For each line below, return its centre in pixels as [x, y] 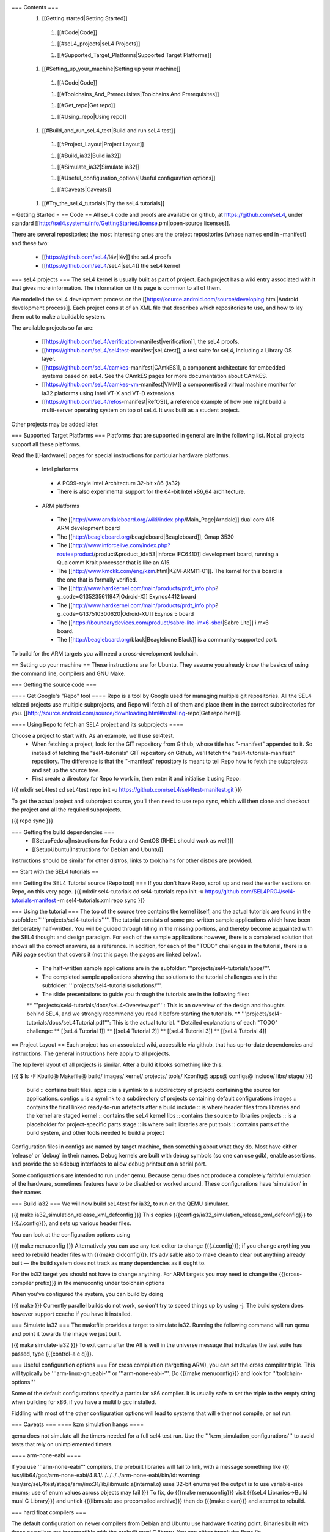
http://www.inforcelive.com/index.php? [121, 545]
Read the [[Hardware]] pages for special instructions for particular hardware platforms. [121, 455]
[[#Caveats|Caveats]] [84, 189]
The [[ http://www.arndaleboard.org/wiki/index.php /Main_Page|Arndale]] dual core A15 [166, 519]
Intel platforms [60, 469]
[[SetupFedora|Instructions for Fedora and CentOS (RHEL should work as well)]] [133, 841]
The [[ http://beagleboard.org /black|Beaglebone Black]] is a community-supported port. [167, 640]
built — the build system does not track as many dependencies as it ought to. [108, 1263]
